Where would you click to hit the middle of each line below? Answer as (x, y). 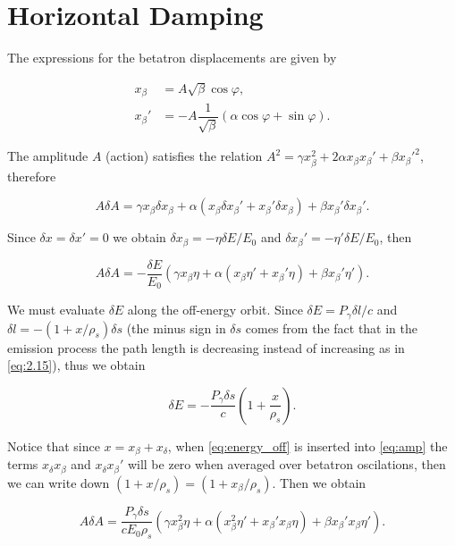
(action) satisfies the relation (184, 156)
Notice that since (54, 445)
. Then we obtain (319, 482)
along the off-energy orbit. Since (215, 310)
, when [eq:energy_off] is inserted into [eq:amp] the (308, 445)
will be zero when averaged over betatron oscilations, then (286, 464)
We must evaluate (56, 310)
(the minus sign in (176, 328)
